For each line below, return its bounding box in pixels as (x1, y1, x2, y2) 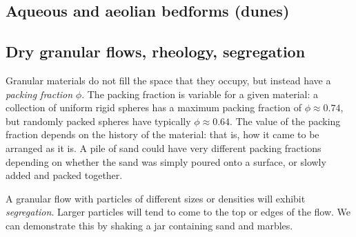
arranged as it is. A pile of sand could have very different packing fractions (6, 140, 322, 155)
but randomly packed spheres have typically (6, 113, 191, 128)
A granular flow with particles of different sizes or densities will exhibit (6, 191, 306, 205)
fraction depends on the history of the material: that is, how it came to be (6, 127, 319, 142)
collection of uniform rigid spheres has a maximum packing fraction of (6, 100, 301, 115)
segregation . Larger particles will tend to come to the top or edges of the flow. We (6, 205, 351, 219)
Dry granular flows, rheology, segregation (6, 41, 306, 62)
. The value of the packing (230, 113, 341, 128)
